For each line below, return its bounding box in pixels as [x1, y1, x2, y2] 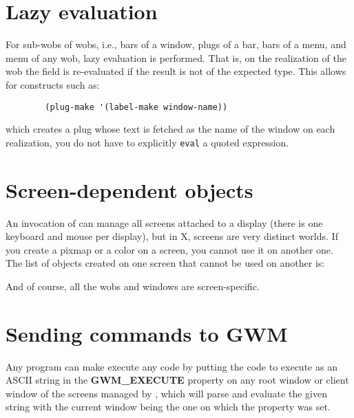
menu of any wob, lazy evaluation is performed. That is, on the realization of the [6, 50, 346, 65]
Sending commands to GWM [6, 319, 288, 347]
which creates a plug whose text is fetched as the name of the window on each [6, 122, 335, 136]
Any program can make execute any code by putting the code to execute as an [6, 359, 337, 373]
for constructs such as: [6, 77, 100, 91]
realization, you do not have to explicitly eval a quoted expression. [6, 135, 289, 149]
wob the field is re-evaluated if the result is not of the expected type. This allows [6, 64, 346, 78]
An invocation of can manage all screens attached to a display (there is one [6, 215, 323, 230]
